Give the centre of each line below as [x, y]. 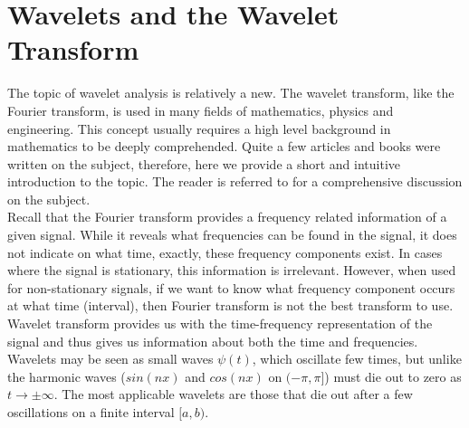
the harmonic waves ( [67, 376]
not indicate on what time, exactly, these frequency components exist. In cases [225, 252]
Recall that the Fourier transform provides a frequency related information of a [227, 217]
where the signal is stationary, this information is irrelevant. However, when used [232, 270]
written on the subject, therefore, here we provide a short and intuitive [204, 163]
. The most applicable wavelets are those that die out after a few [233, 394]
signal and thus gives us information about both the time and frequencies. [213, 341]
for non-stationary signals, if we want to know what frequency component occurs [231, 287]
